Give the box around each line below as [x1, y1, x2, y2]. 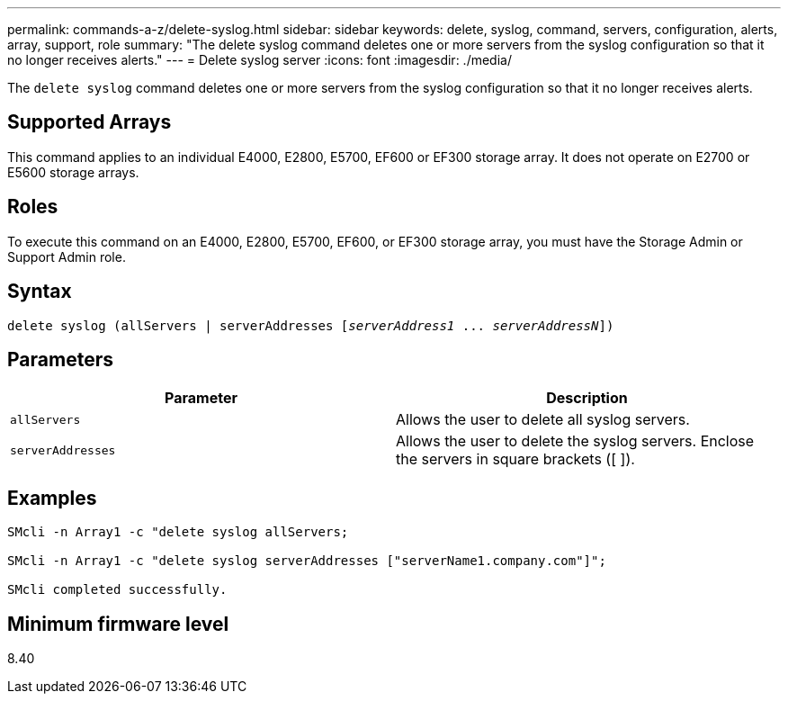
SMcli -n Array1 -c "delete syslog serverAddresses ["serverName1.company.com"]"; [7, 553, 606, 569]
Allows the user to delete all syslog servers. [396, 410, 690, 429]
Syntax [7, 280, 72, 303]
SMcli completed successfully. [7, 582, 228, 598]
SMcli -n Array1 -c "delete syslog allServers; [7, 525, 349, 540]
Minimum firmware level [7, 612, 229, 635]
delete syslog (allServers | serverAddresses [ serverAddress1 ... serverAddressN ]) [7, 318, 614, 333]
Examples [7, 486, 97, 509]
